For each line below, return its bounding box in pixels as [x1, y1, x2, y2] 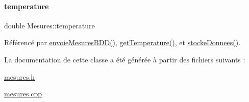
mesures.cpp [4, 88, 42, 99]
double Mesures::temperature [4, 20, 95, 30]
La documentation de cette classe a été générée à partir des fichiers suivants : [4, 54, 245, 64]
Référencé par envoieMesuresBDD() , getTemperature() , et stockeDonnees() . [4, 37, 241, 48]
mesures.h [4, 71, 35, 82]
